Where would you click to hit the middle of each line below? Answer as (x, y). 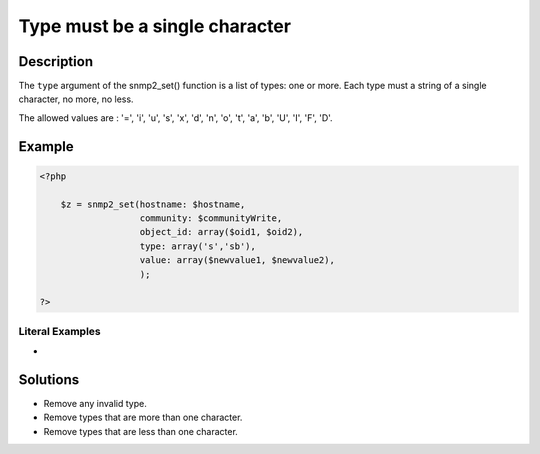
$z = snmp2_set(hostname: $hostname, (153, 204)
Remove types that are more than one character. (143, 417)
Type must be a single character (155, 26)
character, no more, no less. (76, 99)
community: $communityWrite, (211, 218)
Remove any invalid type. (95, 403)
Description (56, 61)
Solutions (49, 379)
